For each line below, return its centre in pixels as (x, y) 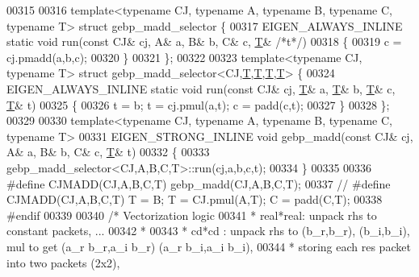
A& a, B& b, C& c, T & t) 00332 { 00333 (108, 152)
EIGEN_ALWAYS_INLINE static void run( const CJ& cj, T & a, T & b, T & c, (201, 88)
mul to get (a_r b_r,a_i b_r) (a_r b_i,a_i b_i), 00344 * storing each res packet (209, 246)
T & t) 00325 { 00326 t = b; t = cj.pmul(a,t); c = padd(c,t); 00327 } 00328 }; (198, 104)
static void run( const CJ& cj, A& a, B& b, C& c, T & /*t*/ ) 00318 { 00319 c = (204, 41)
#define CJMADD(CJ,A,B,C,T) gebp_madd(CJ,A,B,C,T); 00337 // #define (199, 183)
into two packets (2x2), (63, 262)
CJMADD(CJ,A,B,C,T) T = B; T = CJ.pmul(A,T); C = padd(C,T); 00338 (195, 199)
